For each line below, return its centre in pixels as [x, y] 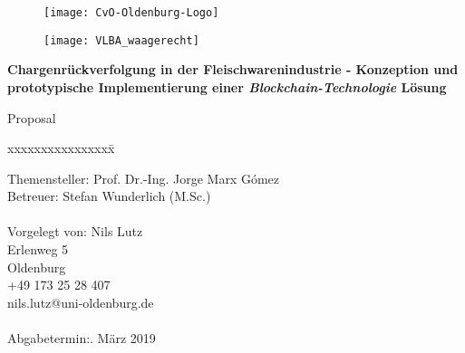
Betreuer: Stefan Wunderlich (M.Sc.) [109, 196]
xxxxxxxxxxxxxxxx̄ [61, 148]
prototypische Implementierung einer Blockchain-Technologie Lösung [227, 86]
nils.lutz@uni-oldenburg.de [81, 302]
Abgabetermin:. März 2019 [82, 338]
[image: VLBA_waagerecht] [121, 40]
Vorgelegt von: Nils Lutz [75, 231]
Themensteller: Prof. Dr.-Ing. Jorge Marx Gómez [144, 178]
